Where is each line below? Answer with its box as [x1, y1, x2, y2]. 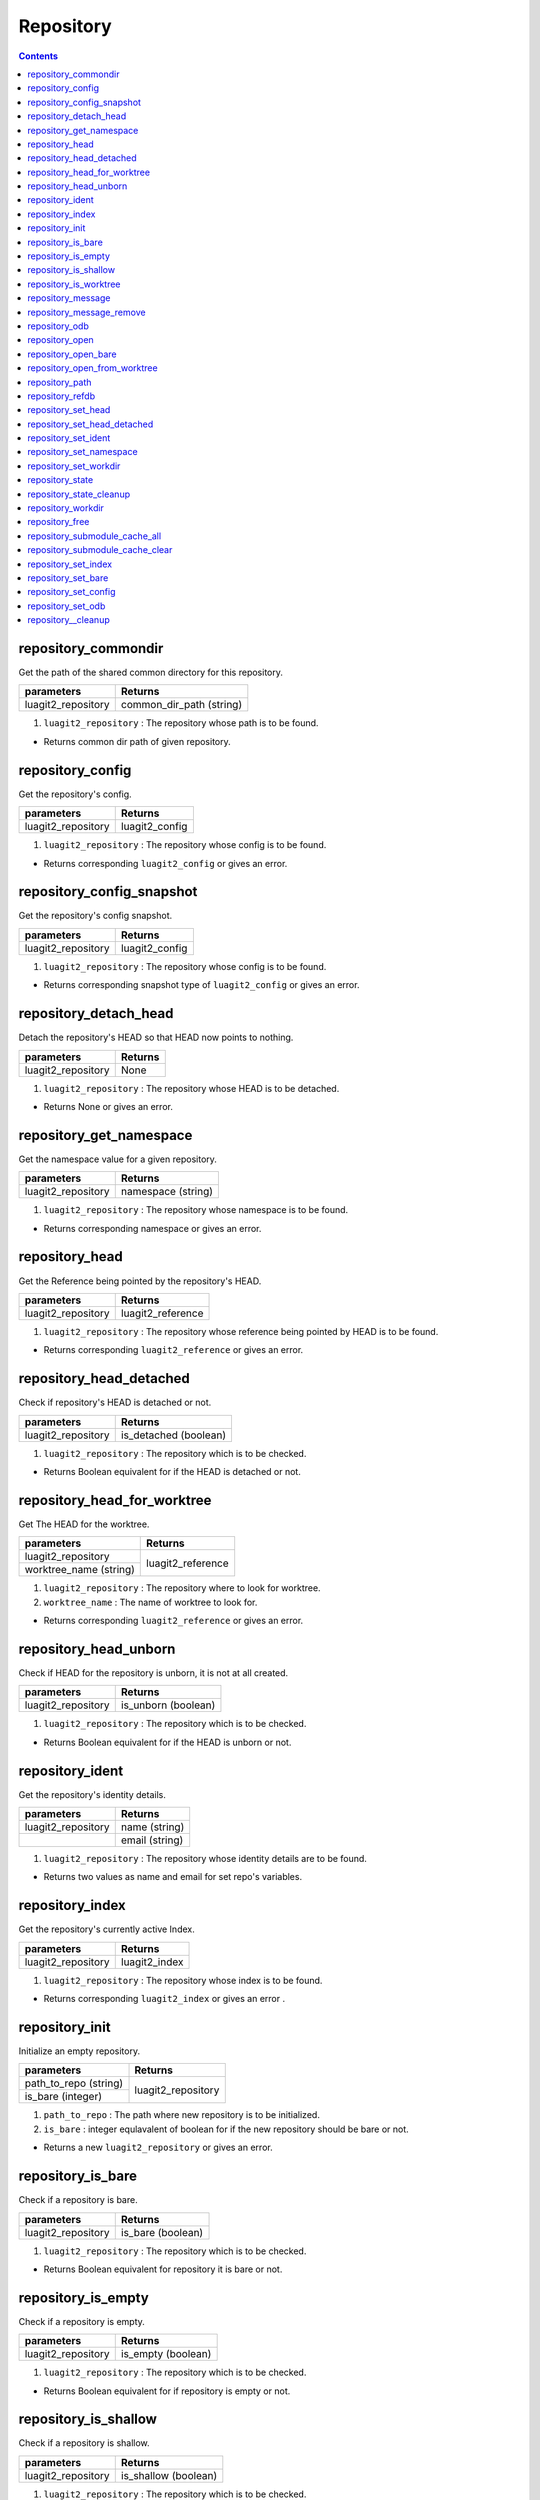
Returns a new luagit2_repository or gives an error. [43, 2141, 274, 2154]
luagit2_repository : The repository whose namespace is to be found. [43, 1204, 349, 1216]
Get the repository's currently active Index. [18, 1923, 195, 1935]
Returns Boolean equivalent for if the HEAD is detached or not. [43, 1465, 302, 1477]
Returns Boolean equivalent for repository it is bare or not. [43, 2263, 283, 2275]
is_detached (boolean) [120, 1428, 227, 1442]
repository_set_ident [27, 432, 111, 444]
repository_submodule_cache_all [27, 530, 162, 542]
